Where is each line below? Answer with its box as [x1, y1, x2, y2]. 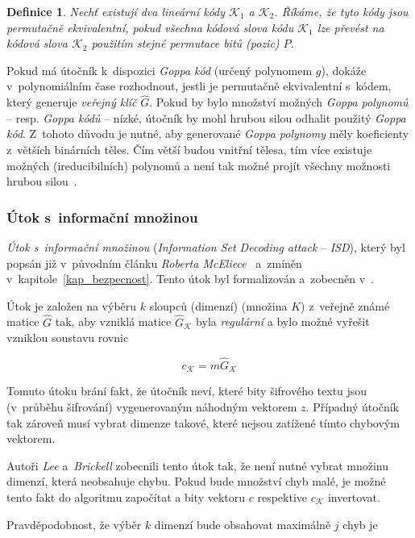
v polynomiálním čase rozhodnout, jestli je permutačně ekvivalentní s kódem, [6, 77, 392, 94]
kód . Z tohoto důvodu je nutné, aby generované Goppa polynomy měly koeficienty [6, 125, 409, 142]
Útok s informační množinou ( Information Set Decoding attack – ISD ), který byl [6, 238, 405, 255]
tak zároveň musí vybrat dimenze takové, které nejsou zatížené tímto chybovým [6, 414, 400, 431]
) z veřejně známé [301, 297, 390, 314]
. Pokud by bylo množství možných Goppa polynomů [149, 94, 409, 111]
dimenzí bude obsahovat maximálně [154, 515, 331, 532]
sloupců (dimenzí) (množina [149, 297, 288, 314]
